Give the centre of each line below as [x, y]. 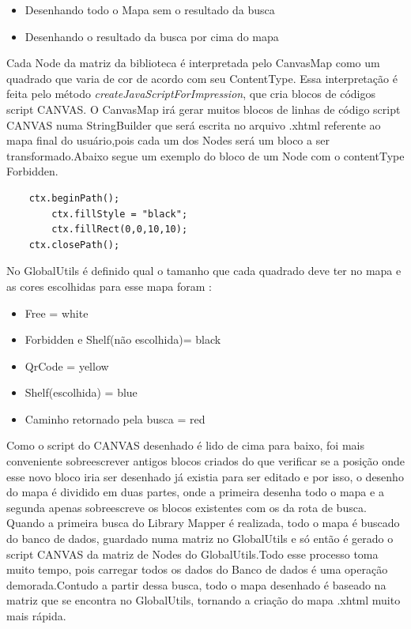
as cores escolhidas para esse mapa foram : [109, 286]
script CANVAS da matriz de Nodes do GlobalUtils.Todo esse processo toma [192, 554]
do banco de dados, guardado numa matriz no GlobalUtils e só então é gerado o [200, 539]
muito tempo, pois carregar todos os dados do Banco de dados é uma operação [197, 569]
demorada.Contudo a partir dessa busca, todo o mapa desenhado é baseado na [196, 584]
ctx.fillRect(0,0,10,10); [120, 230]
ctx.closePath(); [74, 245]
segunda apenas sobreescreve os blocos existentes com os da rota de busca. [187, 507]
